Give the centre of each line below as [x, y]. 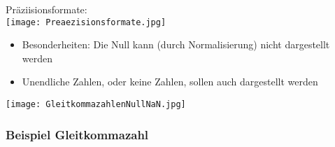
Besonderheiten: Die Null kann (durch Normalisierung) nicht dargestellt [176, 44]
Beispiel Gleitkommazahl [77, 134]
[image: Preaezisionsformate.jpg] [86, 22]
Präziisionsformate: [47, 9]
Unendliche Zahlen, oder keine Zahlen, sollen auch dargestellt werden [170, 82]
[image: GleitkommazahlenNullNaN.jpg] [96, 105]
